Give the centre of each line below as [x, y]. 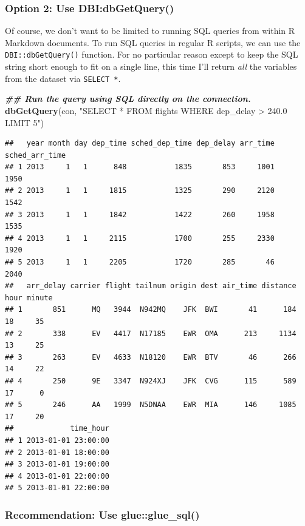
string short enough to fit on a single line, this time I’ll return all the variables [151, 66]
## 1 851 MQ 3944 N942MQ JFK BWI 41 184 [151, 310]
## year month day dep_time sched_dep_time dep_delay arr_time [140, 143]
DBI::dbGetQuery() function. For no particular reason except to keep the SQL [152, 54]
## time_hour [57, 429]
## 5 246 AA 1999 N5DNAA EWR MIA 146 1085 [151, 405]
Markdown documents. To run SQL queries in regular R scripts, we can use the [153, 42]
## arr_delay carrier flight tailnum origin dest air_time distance [151, 286]
